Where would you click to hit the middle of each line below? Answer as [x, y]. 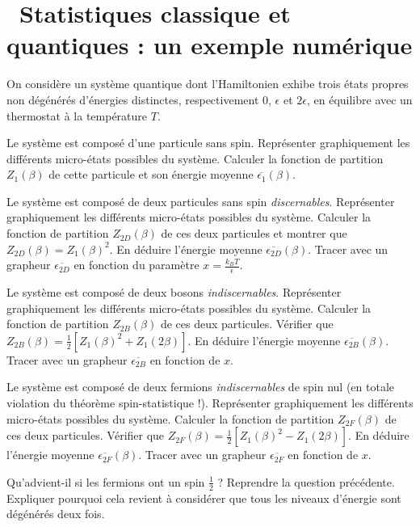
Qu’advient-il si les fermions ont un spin [106, 481]
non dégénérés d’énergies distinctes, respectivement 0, [139, 99]
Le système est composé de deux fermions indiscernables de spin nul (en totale [200, 387]
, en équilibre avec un [359, 99]
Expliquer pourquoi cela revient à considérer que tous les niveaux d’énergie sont [204, 497]
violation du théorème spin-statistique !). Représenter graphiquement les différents [210, 403]
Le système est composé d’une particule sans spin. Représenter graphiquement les [208, 143]
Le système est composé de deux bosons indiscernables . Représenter [174, 292]
